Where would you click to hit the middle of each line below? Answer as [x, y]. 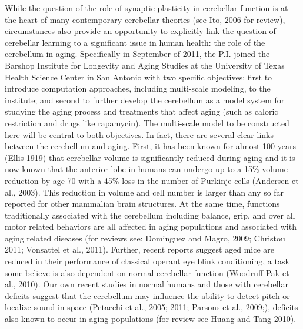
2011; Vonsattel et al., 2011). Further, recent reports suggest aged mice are [140, 249]
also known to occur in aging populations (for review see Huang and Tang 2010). [151, 319]
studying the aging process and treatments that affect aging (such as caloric [141, 111]
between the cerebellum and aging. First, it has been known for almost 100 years [150, 146]
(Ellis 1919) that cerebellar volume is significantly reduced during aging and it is [150, 157]
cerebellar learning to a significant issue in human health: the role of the [135, 42]
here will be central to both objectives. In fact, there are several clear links [139, 134]
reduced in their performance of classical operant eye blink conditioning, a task [147, 261]
